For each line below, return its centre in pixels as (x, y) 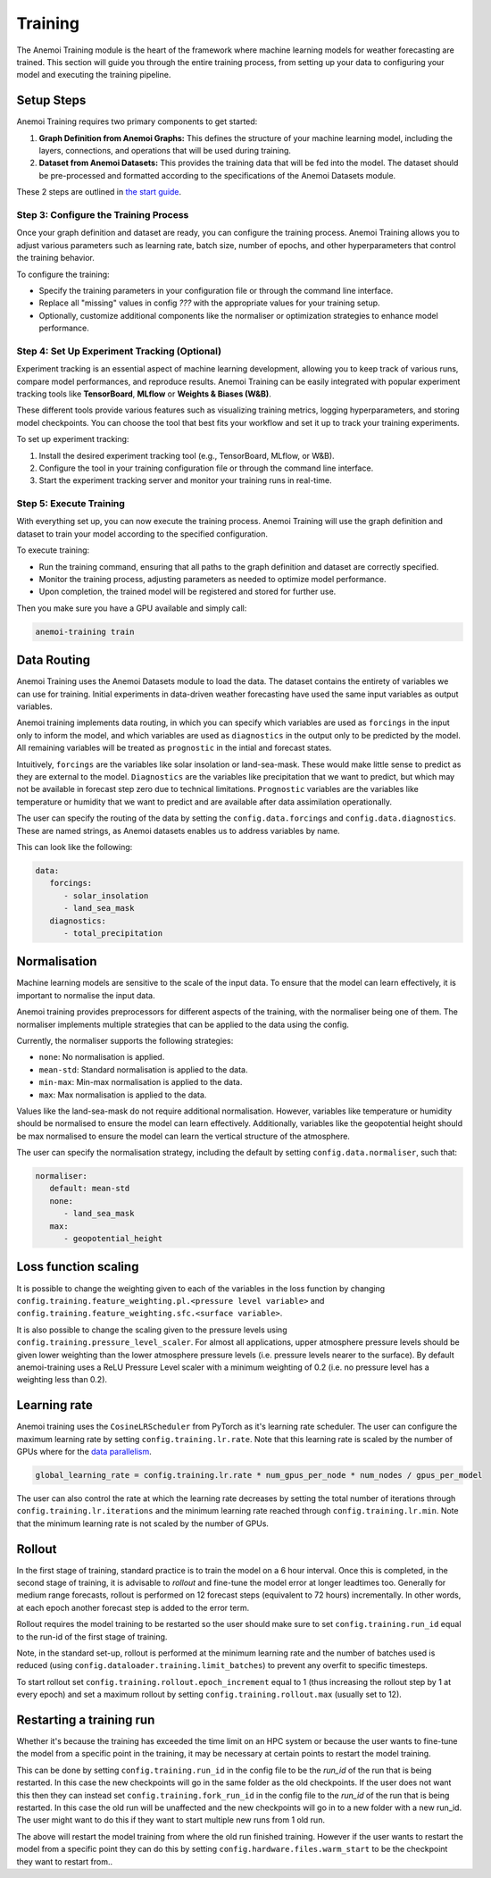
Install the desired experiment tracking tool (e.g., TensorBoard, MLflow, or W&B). (187, 455)
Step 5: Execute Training (71, 504)
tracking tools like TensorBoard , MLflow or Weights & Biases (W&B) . (144, 394)
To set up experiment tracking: (73, 439)
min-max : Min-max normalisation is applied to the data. (141, 1082)
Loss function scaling (78, 1267)
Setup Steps (51, 100)
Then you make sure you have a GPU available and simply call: (132, 608)
